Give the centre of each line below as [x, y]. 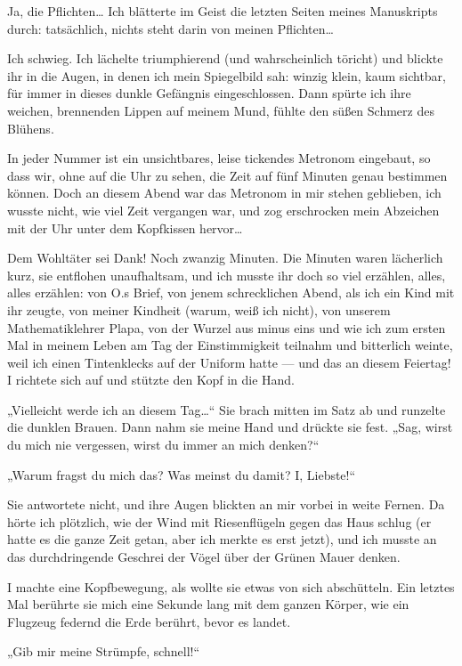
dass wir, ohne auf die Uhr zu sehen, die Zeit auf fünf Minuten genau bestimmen [227, 175]
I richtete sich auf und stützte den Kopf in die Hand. [151, 380]
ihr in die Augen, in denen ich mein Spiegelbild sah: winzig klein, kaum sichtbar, [227, 75]
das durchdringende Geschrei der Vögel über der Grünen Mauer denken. [204, 557]
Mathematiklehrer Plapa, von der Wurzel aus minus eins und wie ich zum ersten [227, 327]
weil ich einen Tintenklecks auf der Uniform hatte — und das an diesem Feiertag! [229, 362]
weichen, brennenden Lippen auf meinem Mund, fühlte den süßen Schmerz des [221, 110]
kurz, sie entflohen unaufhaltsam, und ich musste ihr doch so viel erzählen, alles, [227, 275]
